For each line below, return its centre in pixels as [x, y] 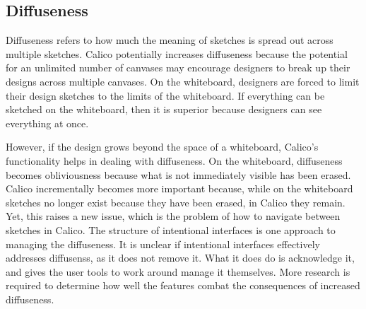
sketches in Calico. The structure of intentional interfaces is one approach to [171, 229]
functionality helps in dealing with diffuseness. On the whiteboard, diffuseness [174, 160]
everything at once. [47, 123]
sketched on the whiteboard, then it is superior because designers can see [164, 109]
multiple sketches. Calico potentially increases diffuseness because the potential [177, 53]
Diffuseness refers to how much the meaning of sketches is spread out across [170, 40]
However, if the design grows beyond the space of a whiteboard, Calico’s [162, 147]
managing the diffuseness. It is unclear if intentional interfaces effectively [163, 244]
